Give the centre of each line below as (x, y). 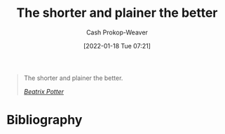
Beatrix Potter (44, 91)
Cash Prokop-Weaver (117, 32)
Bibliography (45, 120)
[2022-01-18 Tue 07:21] (117, 46)
